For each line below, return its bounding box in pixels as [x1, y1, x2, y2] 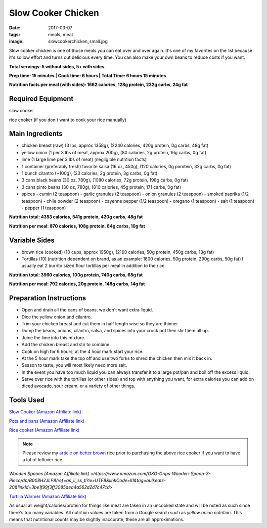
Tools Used [9, 396, 44, 404]
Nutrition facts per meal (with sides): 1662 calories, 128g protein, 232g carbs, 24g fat [9, 82, 188, 88]
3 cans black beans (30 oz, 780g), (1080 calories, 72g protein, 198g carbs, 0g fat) [21, 177, 188, 183]
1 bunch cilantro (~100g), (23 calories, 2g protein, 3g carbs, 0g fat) [21, 171, 158, 176]
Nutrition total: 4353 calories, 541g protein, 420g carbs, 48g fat [9, 214, 143, 220]
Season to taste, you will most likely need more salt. [21, 362, 127, 368]
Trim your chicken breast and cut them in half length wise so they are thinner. [21, 320, 179, 326]
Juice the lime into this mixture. [21, 334, 86, 341]
